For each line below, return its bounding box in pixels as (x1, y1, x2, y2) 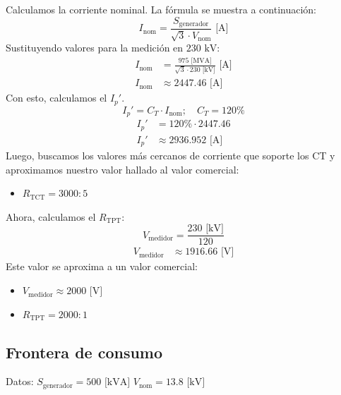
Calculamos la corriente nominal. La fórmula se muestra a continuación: (6, 2, 317, 16)
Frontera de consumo (6, 341, 163, 363)
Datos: (6, 374, 34, 389)
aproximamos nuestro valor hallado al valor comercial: (6, 162, 239, 176)
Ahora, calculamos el (6, 209, 96, 224)
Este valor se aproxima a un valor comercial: (6, 259, 198, 274)
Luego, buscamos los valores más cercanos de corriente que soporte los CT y (6, 148, 335, 163)
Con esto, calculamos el (6, 90, 107, 105)
